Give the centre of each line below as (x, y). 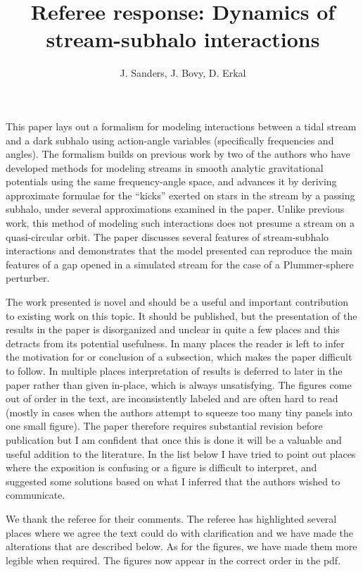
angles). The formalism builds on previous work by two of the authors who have (178, 154)
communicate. (36, 495)
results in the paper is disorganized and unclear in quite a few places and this (173, 329)
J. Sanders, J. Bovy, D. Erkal (183, 73)
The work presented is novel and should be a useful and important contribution (177, 302)
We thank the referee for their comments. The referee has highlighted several (171, 518)
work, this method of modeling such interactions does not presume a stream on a (180, 223)
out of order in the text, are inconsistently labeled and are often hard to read (172, 398)
